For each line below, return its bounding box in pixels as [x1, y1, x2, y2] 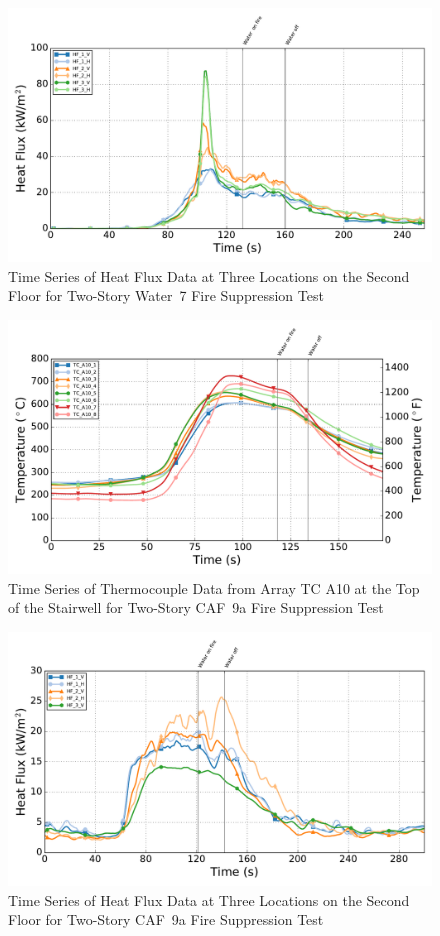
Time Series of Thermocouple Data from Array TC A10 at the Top [8, 577, 420, 598]
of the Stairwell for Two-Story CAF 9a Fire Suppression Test [8, 597, 384, 618]
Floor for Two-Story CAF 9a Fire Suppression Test [8, 909, 324, 930]
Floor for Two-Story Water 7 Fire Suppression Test [8, 285, 324, 306]
